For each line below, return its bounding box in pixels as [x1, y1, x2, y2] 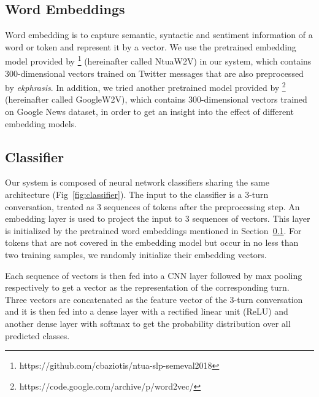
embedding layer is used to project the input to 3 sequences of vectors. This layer [5, 212, 310, 225]
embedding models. [5, 117, 77, 130]
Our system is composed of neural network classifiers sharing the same [5, 176, 269, 189]
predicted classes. [5, 329, 70, 342]
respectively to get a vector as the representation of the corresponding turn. [5, 281, 290, 294]
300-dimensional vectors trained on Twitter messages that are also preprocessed [5, 66, 304, 79]
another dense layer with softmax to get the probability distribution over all [5, 317, 291, 329]
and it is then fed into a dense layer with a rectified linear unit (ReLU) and [5, 305, 288, 318]
